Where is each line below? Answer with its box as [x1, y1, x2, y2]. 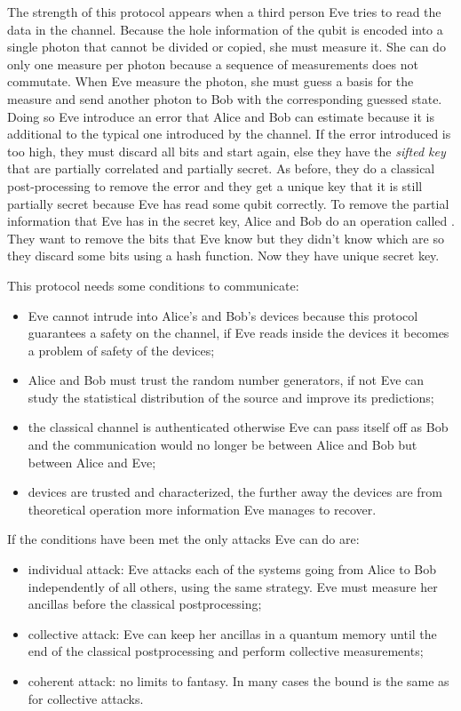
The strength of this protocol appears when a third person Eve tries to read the [7, 3, 441, 20]
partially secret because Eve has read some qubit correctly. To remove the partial [7, 194, 449, 212]
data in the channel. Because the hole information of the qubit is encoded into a [7, 20, 443, 38]
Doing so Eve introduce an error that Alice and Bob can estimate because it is [7, 107, 434, 125]
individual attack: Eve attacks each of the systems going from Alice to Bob [28, 560, 436, 579]
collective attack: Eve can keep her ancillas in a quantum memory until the [28, 624, 437, 643]
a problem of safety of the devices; [28, 340, 215, 359]
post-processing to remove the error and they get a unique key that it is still [7, 176, 423, 195]
